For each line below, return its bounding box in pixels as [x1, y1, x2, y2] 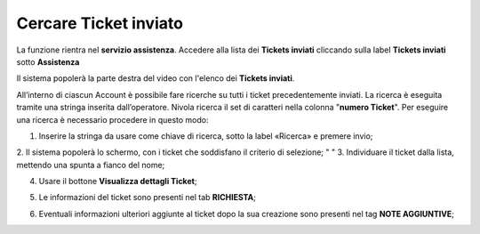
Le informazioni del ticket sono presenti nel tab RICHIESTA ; [38, 192, 257, 203]
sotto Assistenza [16, 56, 80, 67]
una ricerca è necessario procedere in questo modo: [16, 114, 209, 125]
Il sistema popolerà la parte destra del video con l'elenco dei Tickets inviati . [16, 73, 295, 84]
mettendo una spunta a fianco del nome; [16, 159, 165, 170]
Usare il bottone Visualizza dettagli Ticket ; [38, 176, 197, 187]
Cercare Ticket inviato [16, 13, 184, 33]
